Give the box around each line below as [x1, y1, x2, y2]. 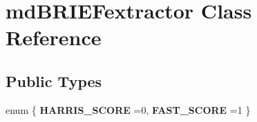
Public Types [6, 70, 102, 91]
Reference [6, 23, 102, 51]
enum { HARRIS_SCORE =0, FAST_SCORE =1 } [6, 102, 251, 117]
